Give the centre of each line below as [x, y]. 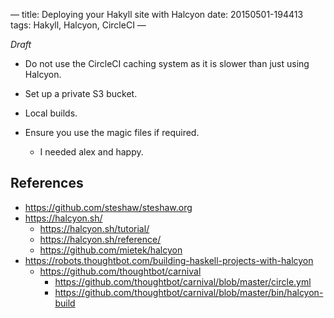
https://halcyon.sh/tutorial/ [94, 228]
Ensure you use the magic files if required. [112, 132]
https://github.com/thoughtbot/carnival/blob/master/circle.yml [183, 281]
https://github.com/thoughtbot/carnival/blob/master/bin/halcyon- [189, 292]
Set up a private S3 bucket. [81, 93]
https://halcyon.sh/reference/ [100, 239]
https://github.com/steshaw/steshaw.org [108, 207]
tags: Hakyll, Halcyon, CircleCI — [78, 25]
